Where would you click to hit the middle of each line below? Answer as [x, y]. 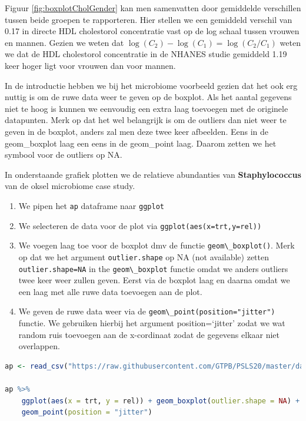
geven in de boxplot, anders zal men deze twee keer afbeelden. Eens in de [137, 131]
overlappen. [39, 346]
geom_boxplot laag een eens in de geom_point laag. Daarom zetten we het [141, 143]
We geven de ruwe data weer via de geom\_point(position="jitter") [147, 311]
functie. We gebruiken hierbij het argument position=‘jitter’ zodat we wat [152, 323]
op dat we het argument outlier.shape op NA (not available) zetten [144, 256]
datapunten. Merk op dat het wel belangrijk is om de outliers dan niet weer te [146, 120]
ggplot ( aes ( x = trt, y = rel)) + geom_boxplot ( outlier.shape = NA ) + [161, 401]
